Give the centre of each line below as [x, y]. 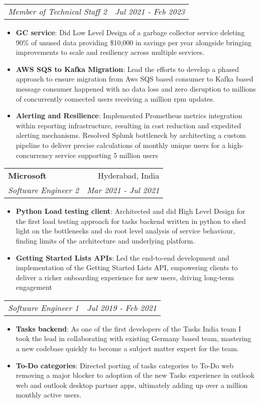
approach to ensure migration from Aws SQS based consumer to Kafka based [135, 79]
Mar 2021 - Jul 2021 [123, 190]
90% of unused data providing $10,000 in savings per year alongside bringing [134, 42]
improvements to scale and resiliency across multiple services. [110, 52]
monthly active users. [48, 395]
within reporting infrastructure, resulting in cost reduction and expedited [128, 125]
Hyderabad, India [129, 176]
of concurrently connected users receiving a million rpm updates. [115, 98]
